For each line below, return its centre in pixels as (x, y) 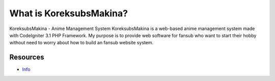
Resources (27, 57)
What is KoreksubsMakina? (69, 13)
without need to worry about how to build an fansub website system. (81, 43)
